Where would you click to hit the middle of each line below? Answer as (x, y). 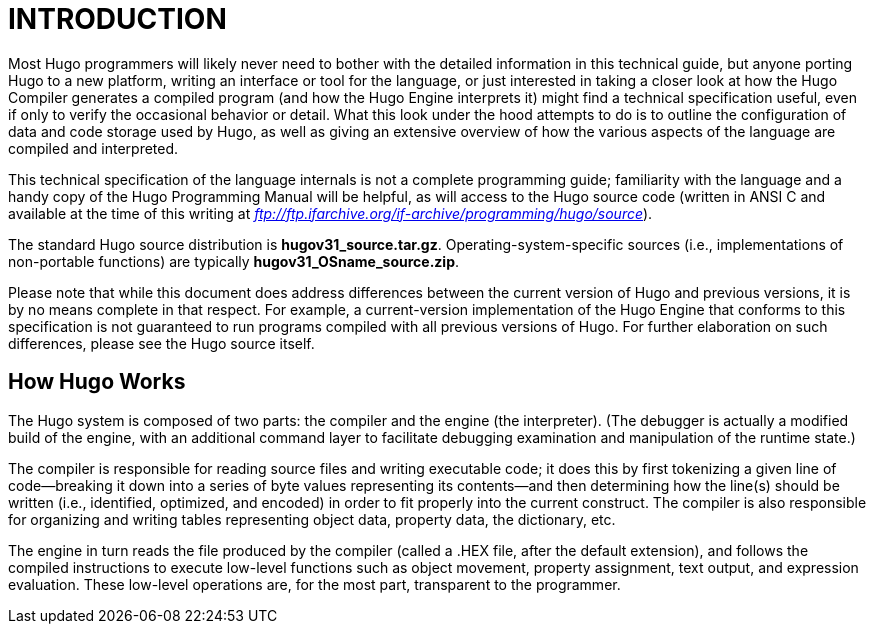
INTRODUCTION (117, 19)
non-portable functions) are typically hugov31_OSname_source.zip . (234, 261)
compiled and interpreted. (93, 148)
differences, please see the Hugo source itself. (161, 343)
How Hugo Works (97, 382)
